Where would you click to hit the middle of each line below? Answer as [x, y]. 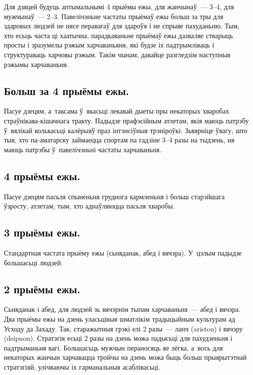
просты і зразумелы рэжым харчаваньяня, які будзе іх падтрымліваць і [109, 45]
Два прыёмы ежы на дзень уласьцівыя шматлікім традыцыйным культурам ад [120, 318]
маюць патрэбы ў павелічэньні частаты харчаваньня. [83, 149]
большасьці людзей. [34, 262]
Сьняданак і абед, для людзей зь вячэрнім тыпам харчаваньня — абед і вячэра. [122, 309]
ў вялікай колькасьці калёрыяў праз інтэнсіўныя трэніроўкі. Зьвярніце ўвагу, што [126, 130]
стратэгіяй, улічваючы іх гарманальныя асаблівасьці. [82, 366]
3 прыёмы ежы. [42, 232]
